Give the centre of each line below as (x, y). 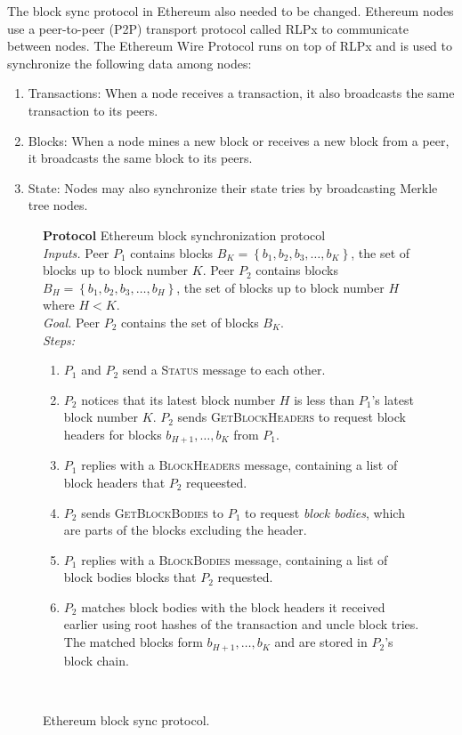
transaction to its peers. (93, 110)
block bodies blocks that (130, 577)
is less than (324, 399)
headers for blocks (113, 434)
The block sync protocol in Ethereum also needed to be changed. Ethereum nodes (231, 11)
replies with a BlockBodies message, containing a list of (235, 559)
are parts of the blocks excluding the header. (185, 530)
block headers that (114, 482)
